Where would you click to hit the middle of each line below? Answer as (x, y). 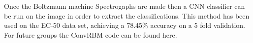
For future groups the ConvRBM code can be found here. (91, 34)
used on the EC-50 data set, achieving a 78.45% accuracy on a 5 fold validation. (125, 25)
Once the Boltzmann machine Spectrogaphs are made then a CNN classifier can (125, 6)
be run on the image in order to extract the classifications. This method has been (127, 15)
